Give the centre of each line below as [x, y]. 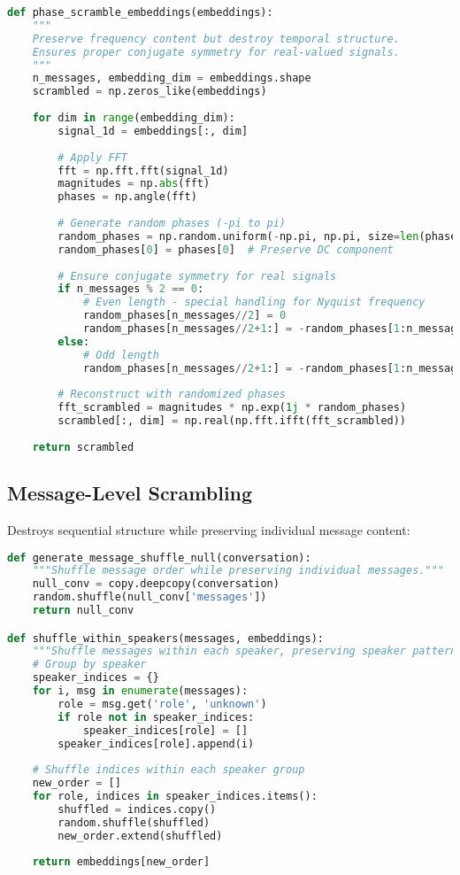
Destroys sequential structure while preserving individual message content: [209, 529]
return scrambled [83, 447]
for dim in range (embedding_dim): [134, 118]
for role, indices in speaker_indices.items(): [175, 797]
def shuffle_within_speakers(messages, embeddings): [165, 638]
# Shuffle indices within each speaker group [169, 770]
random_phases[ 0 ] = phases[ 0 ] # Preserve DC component [226, 249]
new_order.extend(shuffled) [140, 836]
